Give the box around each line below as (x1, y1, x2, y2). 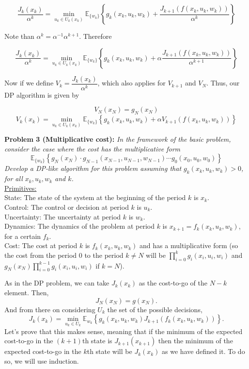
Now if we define (4, 78, 54, 88)
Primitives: (4, 183, 37, 193)
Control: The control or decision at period (4, 202, 129, 212)
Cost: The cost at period (4, 240, 78, 251)
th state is (82, 335, 112, 346)
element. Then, (4, 287, 49, 298)
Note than (4, 31, 34, 41)
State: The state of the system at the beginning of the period (4, 192, 186, 202)
